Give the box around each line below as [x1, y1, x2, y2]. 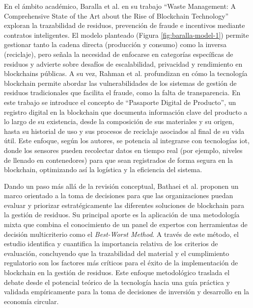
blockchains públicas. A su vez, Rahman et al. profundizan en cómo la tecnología [4, 68, 248, 78]
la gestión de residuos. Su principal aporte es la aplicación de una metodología [4, 209, 240, 220]
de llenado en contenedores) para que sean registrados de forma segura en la [4, 154, 233, 165]
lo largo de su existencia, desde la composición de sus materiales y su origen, [4, 116, 234, 127]
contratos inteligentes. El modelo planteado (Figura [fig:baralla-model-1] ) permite [4, 29, 249, 40]
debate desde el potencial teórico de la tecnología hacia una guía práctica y [4, 277, 230, 287]
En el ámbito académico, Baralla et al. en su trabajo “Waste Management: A [4, 1, 236, 11]
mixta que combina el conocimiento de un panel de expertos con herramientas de [4, 219, 248, 230]
